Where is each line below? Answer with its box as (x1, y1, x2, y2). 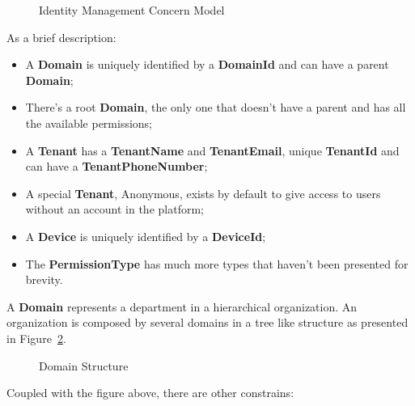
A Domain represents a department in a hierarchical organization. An (6, 298, 358, 315)
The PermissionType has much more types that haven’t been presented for (25, 255, 409, 272)
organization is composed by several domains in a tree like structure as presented (6, 314, 409, 331)
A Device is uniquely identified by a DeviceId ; (25, 227, 266, 244)
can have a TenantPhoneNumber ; (25, 158, 208, 175)
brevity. (25, 271, 63, 288)
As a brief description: (6, 28, 116, 45)
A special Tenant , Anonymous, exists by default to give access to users (25, 184, 381, 201)
